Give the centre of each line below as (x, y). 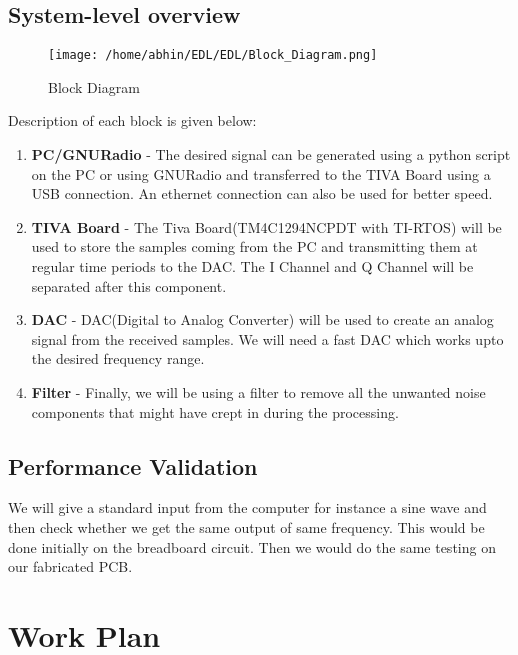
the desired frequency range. (118, 358)
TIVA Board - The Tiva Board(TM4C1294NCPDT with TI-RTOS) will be (266, 226)
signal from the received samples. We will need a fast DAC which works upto (267, 338)
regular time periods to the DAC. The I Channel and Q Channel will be (252, 266)
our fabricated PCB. (70, 566)
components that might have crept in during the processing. (215, 411)
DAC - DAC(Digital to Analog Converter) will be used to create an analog (262, 319)
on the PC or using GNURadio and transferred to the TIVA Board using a (261, 173)
